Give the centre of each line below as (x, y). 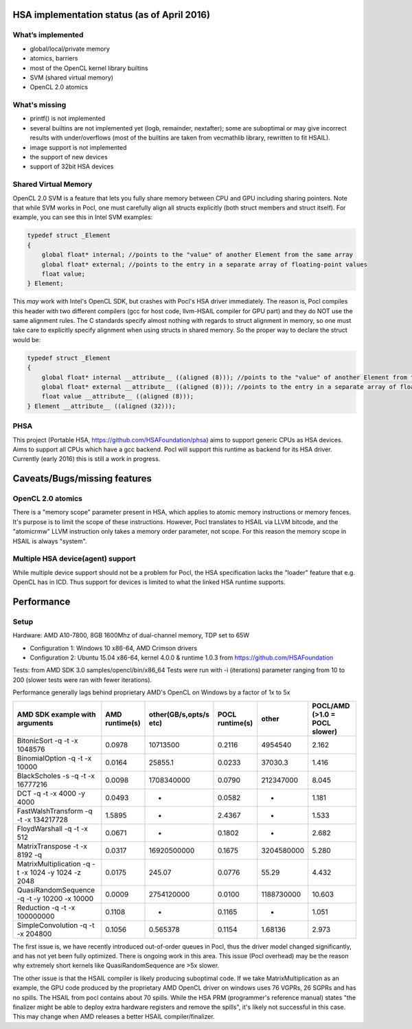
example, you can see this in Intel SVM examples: (83, 217)
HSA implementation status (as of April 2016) (112, 15)
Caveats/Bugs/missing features (82, 478)
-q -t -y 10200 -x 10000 (55, 898)
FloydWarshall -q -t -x (53, 828)
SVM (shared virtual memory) (71, 77)
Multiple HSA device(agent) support (74, 558)
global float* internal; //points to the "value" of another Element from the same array (197, 255)
